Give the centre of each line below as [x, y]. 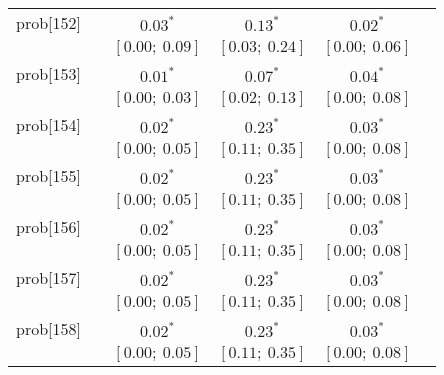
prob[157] [48, 277]
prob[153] [48, 73]
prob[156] [48, 226]
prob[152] [48, 22]
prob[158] [48, 328]
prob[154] [48, 124]
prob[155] [48, 175]
